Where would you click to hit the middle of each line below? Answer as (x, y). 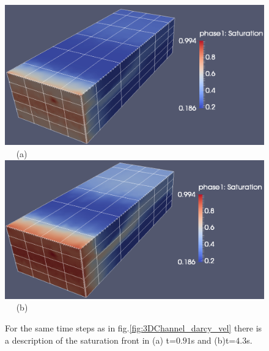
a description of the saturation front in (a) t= (90, 340)
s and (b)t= (213, 340)
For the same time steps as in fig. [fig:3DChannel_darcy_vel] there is (134, 328)
